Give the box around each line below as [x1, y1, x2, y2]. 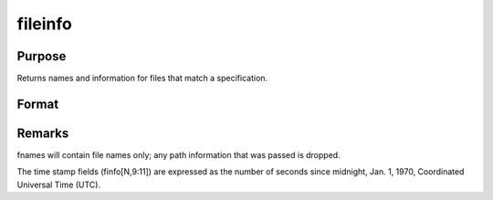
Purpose [16, 48, 67, 64]
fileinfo [16, 14, 72, 34]
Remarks [16, 125, 69, 141]
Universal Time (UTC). [16, 179, 100, 190]
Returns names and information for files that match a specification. [16, 73, 268, 84]
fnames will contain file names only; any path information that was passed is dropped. [16, 149, 341, 160]
